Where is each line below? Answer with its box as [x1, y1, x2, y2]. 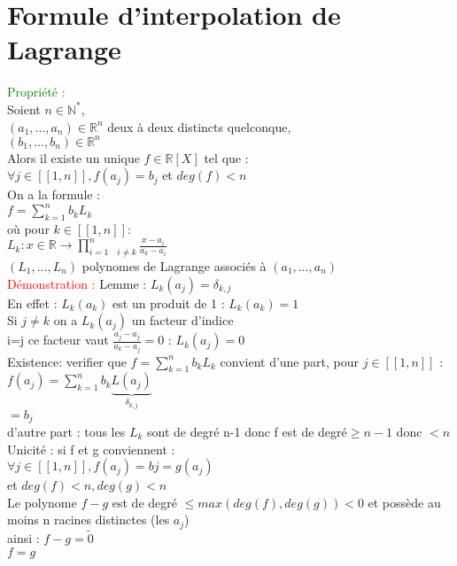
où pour [7, 220, 50, 238]
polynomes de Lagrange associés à [81, 256, 267, 275]
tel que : [204, 148, 249, 167]
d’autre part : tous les [7, 422, 126, 440]
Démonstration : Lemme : [7, 274, 147, 292]
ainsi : [7, 529, 40, 547]
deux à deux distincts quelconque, [107, 117, 291, 136]
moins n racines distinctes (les [7, 510, 170, 529]
